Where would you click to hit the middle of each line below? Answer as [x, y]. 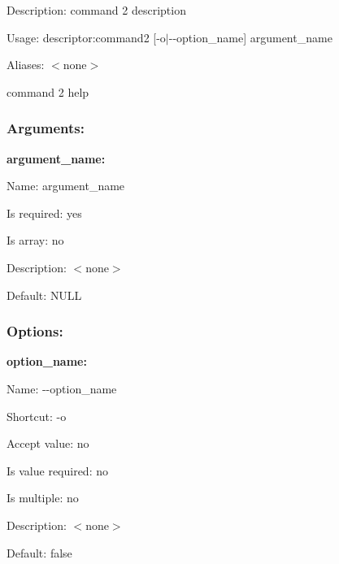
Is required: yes [44, 213]
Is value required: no [57, 470]
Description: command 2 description [96, 10]
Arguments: [46, 128]
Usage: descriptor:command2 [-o [86, 37]
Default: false [39, 552]
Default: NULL [44, 295]
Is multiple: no [43, 498]
